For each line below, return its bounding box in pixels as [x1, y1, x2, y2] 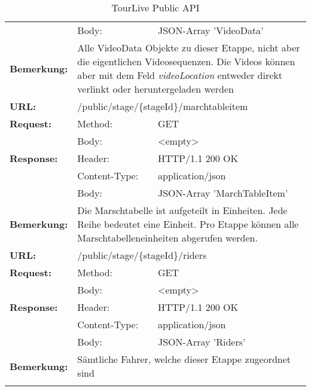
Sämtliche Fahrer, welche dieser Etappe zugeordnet [77, 352, 291, 366]
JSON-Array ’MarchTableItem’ [158, 186, 288, 200]
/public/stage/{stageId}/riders [77, 248, 207, 262]
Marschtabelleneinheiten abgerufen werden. [77, 231, 258, 245]
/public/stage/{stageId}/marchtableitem [77, 99, 248, 113]
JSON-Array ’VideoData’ [158, 23, 264, 37]
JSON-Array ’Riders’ [158, 335, 246, 349]
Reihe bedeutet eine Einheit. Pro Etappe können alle [77, 217, 299, 231]
